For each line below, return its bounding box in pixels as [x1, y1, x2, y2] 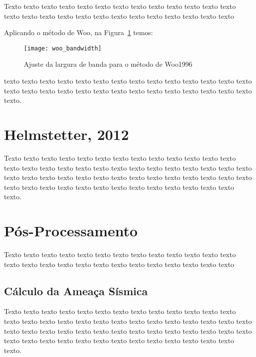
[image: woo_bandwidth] [24, 45, 102, 52]
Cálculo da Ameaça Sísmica [4, 283, 148, 298]
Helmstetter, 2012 [4, 124, 129, 144]
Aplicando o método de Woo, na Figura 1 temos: [4, 27, 153, 38]
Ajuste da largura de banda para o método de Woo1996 [24, 59, 192, 69]
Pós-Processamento [4, 221, 138, 241]
